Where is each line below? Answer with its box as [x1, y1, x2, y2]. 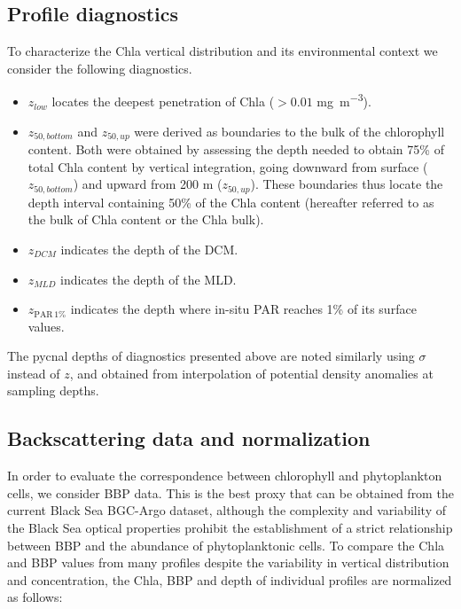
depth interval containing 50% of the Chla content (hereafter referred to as [27, 192, 434, 211]
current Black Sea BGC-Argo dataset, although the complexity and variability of [7, 501, 447, 519]
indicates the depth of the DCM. [60, 239, 238, 258]
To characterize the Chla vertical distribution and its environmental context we [7, 42, 438, 60]
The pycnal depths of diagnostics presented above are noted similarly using [7, 347, 415, 365]
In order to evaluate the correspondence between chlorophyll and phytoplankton [7, 466, 442, 485]
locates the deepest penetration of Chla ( [51, 92, 275, 111]
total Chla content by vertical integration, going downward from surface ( [27, 157, 428, 176]
